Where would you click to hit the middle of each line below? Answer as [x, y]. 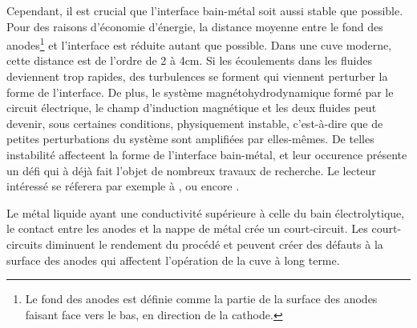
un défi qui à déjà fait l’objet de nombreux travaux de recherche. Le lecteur [191, 170]
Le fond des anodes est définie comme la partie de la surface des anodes [201, 299]
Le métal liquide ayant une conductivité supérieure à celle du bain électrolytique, [206, 212]
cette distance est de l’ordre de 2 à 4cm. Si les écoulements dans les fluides [189, 60]
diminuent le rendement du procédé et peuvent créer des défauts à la [215, 244]
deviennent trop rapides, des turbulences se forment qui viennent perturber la [197, 76]
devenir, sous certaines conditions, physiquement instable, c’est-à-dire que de [195, 123]
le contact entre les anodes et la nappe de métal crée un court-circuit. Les [187, 228]
